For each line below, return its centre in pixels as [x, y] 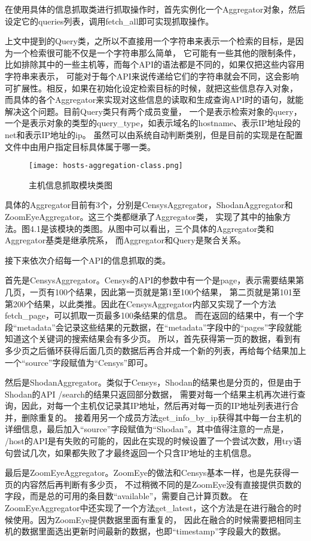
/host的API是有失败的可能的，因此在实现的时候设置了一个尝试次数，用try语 [153, 441]
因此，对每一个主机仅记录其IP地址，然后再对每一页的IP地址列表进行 [156, 406]
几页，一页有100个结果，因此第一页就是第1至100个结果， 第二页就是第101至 [153, 291]
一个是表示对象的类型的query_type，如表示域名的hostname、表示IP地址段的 [153, 123]
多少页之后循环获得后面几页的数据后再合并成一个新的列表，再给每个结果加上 [155, 350]
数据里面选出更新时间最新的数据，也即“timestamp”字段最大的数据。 [153, 531]
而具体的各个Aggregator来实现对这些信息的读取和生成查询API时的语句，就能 [154, 100]
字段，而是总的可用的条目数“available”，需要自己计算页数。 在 [126, 496]
